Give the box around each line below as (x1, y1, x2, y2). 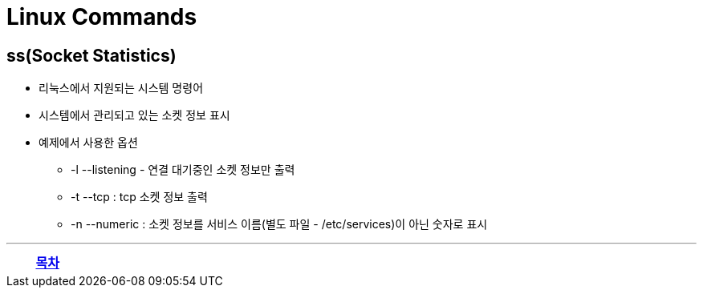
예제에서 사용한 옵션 (39, 135, 138, 150)
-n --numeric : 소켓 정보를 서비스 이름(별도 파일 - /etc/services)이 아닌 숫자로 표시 (71, 217, 488, 232)
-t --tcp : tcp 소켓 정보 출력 (71, 190, 208, 204)
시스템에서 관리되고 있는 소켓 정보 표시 (39, 108, 230, 123)
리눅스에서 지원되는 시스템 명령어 (39, 81, 204, 95)
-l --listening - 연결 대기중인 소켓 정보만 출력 (71, 163, 295, 177)
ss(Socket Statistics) (6, 45, 177, 66)
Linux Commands (6, 3, 197, 30)
